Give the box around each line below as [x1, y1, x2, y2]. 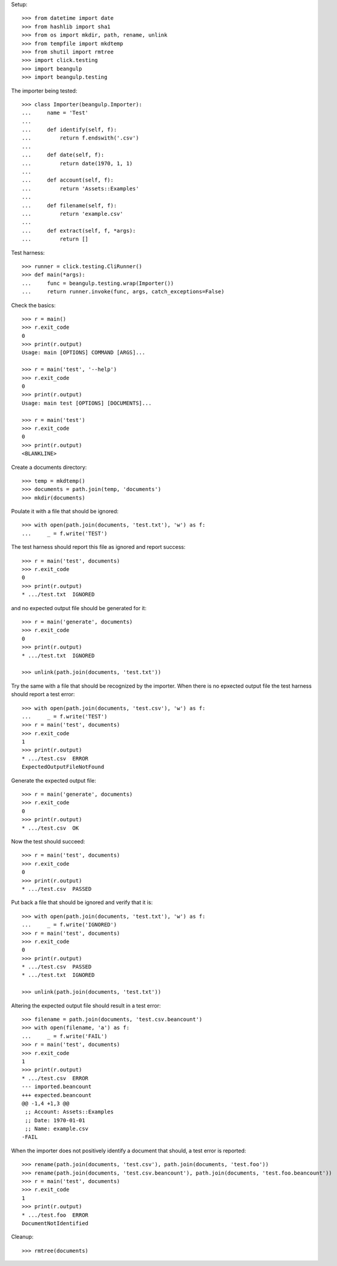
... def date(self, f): [22, 151, 105, 159]
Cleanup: [11, 1233, 34, 1241]
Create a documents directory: [11, 463, 87, 471]
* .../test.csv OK [22, 824, 79, 831]
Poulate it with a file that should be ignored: [11, 508, 119, 515]
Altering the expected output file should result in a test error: [11, 1001, 161, 1009]
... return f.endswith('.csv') [22, 135, 139, 141]
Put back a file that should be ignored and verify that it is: [11, 899, 153, 906]
